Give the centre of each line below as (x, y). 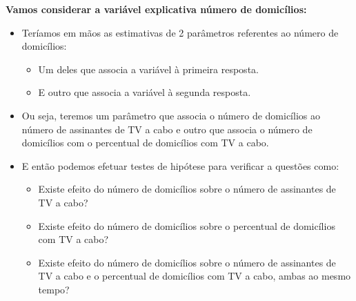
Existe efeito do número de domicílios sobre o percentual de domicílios (187, 225)
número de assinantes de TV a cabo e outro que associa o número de (167, 129)
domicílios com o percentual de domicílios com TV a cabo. (145, 143)
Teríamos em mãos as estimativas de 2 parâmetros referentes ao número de (180, 32)
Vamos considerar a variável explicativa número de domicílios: (156, 9)
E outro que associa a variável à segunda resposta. (145, 92)
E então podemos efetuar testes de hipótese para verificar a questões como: (180, 165)
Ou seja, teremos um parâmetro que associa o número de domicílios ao (171, 115)
